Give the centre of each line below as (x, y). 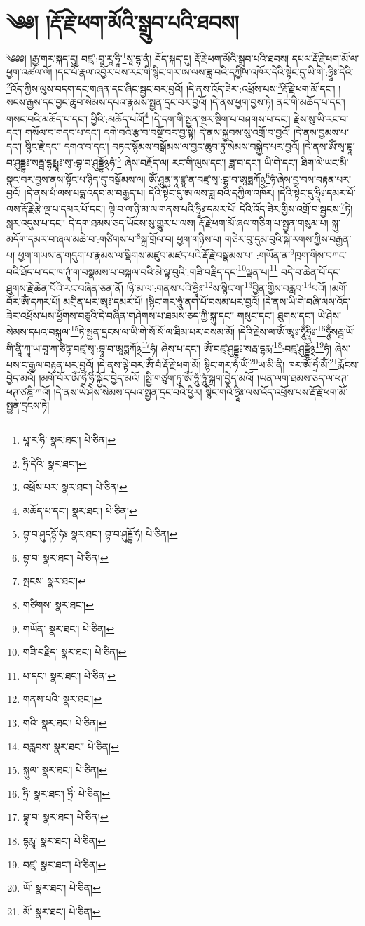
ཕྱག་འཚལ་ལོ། (29, 72)
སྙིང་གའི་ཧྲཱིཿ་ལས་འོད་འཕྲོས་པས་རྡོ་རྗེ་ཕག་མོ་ (277, 391)
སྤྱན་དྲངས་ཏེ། (28, 405)
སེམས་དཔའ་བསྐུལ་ (39, 332)
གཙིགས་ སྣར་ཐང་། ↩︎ (58, 605)
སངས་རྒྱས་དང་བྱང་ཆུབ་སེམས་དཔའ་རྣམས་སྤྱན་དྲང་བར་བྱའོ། (107, 102)
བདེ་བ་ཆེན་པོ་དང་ (311, 271)
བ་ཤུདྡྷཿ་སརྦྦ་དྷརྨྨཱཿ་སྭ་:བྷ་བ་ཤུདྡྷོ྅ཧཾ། (62, 162)
